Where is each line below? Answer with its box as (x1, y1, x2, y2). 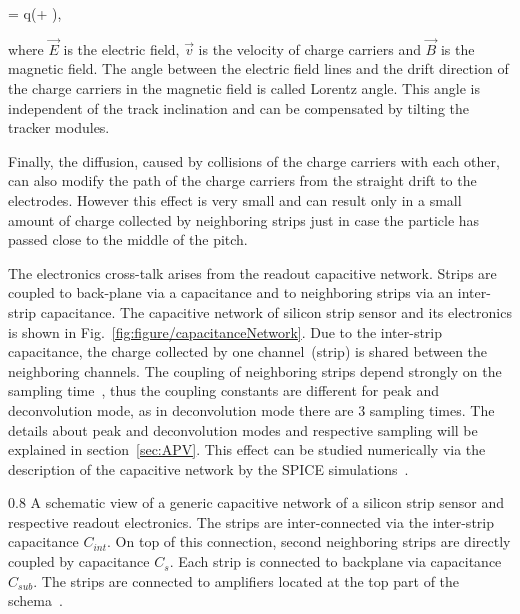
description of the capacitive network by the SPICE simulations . (8, 458, 409, 479)
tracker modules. (8, 117, 110, 138)
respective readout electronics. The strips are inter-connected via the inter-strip (8, 511, 494, 532)
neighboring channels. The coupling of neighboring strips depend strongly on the (8, 360, 502, 381)
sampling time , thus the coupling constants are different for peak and (8, 380, 439, 401)
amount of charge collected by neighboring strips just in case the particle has (8, 209, 480, 230)
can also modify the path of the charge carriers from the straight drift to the (8, 170, 477, 191)
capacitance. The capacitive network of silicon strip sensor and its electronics (40, 301, 512, 322)
